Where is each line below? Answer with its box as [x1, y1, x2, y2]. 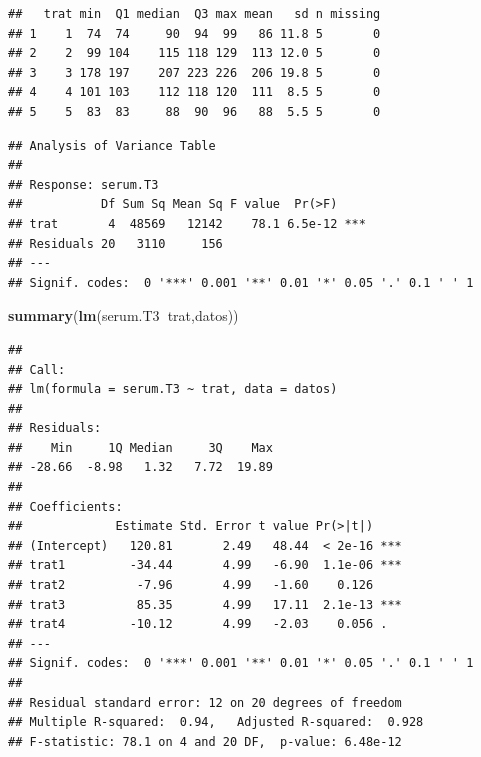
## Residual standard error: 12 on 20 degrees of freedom [8, 695, 402, 710]
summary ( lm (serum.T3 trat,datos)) [8, 305, 239, 326]
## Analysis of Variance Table [8, 138, 216, 153]
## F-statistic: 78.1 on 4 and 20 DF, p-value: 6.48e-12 [8, 734, 402, 749]
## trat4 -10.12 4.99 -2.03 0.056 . [8, 617, 388, 632]
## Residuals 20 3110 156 [8, 236, 223, 251]
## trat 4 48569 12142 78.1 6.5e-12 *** [8, 216, 366, 231]
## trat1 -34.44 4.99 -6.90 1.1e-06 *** [8, 558, 402, 573]
